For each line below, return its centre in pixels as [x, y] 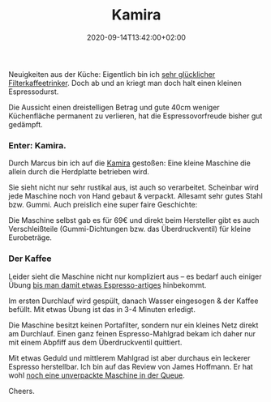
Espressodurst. [34, 92]
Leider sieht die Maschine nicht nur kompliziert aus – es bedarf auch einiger [135, 276]
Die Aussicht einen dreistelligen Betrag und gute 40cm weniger [114, 107]
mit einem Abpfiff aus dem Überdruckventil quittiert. [95, 342]
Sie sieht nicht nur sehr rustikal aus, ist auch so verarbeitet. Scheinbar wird [134, 187]
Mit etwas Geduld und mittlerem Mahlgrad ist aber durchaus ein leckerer [129, 357]
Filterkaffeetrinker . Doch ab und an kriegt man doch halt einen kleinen [125, 83]
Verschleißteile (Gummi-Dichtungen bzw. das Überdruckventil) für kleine [130, 229]
